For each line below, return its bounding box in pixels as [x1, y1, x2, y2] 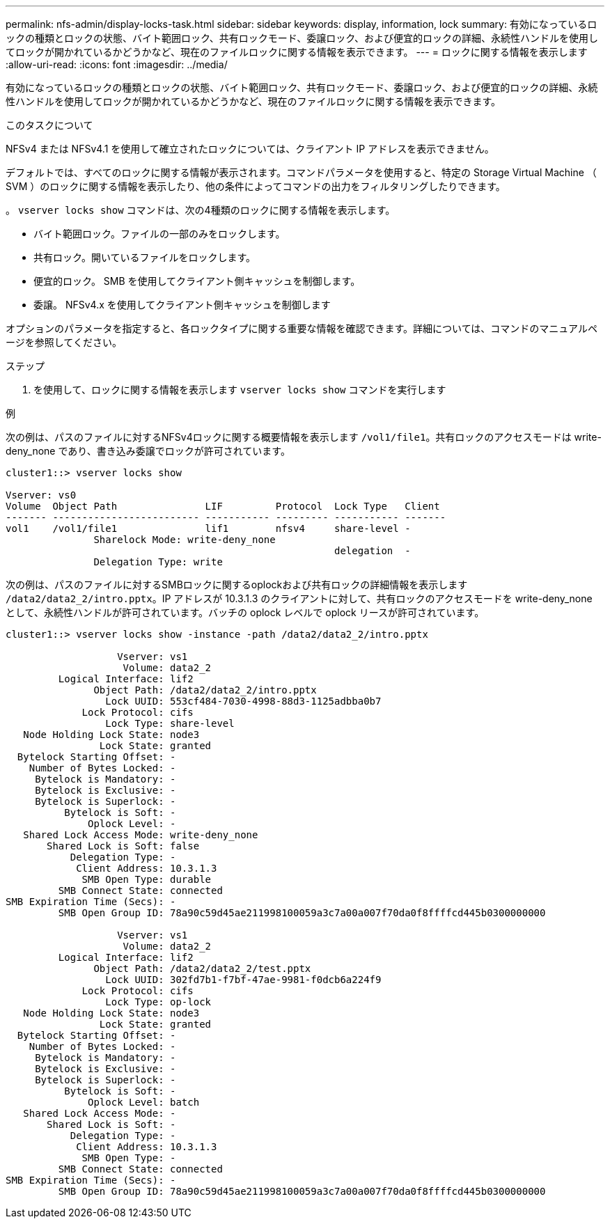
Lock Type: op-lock [105, 996, 212, 1007]
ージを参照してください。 [6, 336, 122, 348]
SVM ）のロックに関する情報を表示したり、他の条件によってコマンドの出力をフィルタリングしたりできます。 [6, 180, 506, 192]
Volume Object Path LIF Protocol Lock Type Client [6, 501, 440, 512]
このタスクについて [6, 119, 93, 131]
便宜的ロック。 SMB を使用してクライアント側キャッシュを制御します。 [33, 275, 361, 287]
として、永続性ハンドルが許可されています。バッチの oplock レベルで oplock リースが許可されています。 [6, 606, 485, 618]
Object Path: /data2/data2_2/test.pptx [93, 963, 311, 974]
